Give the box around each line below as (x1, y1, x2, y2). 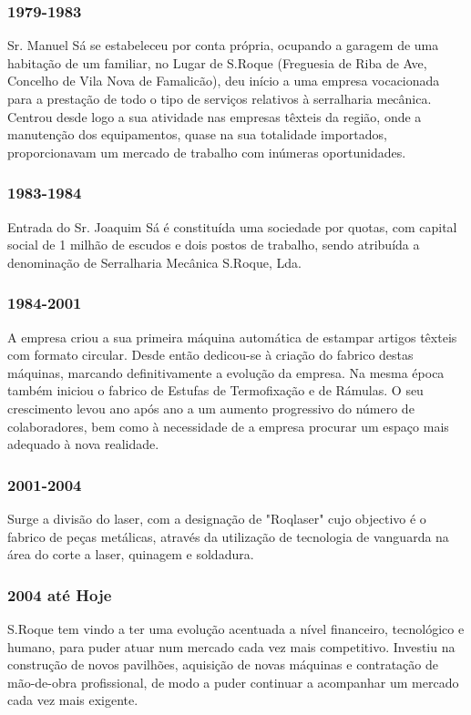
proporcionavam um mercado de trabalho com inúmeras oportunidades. (7, 142, 406, 161)
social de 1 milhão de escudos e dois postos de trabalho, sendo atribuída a (7, 235, 420, 254)
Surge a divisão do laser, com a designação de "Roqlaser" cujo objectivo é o (7, 508, 426, 527)
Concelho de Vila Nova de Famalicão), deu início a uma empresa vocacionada (7, 71, 440, 90)
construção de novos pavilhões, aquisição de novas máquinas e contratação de (7, 655, 439, 674)
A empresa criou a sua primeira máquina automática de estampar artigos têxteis (7, 327, 457, 346)
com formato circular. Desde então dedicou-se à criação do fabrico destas (7, 345, 414, 364)
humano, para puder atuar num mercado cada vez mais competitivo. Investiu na (7, 637, 456, 656)
